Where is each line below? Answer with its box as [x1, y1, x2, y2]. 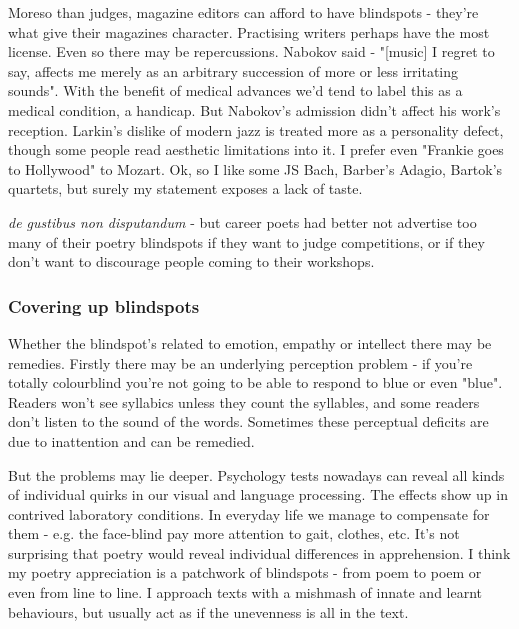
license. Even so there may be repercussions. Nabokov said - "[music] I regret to [8, 41, 495, 62]
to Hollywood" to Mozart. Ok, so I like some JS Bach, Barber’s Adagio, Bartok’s [8, 158, 503, 179]
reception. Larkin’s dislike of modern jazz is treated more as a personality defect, [8, 119, 504, 140]
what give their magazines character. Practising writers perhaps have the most [8, 21, 490, 42]
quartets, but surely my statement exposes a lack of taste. [8, 178, 363, 199]
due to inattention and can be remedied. [8, 430, 255, 451]
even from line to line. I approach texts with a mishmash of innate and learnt [8, 582, 483, 603]
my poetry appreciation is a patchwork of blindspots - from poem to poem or [8, 562, 482, 583]
